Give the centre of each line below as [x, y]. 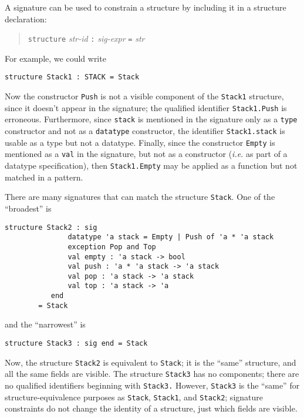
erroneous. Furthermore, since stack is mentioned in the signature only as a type [151, 119]
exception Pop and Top [112, 247]
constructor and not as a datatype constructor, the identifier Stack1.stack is [145, 131]
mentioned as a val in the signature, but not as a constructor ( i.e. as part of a [146, 154]
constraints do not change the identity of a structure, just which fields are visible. [151, 408]
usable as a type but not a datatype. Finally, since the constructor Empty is [140, 142]
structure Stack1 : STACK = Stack [72, 77]
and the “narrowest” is [45, 324]
